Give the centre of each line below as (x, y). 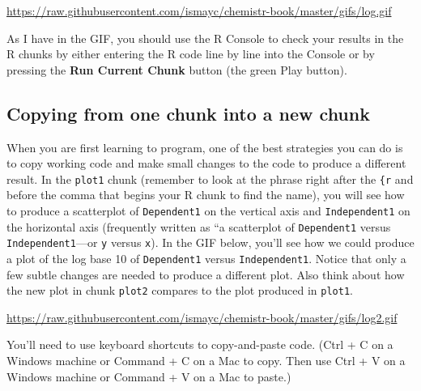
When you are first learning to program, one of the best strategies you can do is (205, 147)
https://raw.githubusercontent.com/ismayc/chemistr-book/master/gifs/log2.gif (202, 317)
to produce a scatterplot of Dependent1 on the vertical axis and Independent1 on (208, 211)
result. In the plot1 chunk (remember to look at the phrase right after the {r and (210, 178)
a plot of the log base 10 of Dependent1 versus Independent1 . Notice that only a (206, 258)
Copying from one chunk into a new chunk (188, 113)
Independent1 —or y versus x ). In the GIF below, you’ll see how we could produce (210, 242)
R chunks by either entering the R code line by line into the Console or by (191, 54)
